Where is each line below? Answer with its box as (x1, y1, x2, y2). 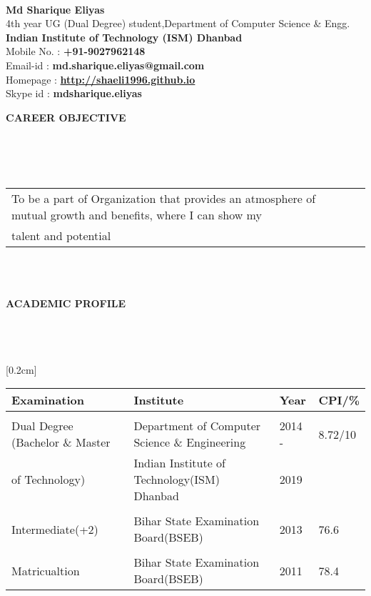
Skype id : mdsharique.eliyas (6, 86, 142, 101)
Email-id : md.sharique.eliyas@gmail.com (6, 57, 205, 72)
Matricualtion (11, 562, 80, 579)
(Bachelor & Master (11, 434, 111, 451)
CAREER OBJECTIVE (6, 109, 126, 124)
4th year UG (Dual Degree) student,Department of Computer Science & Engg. (6, 16, 350, 31)
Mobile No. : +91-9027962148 (6, 44, 146, 59)
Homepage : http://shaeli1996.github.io (6, 71, 195, 86)
